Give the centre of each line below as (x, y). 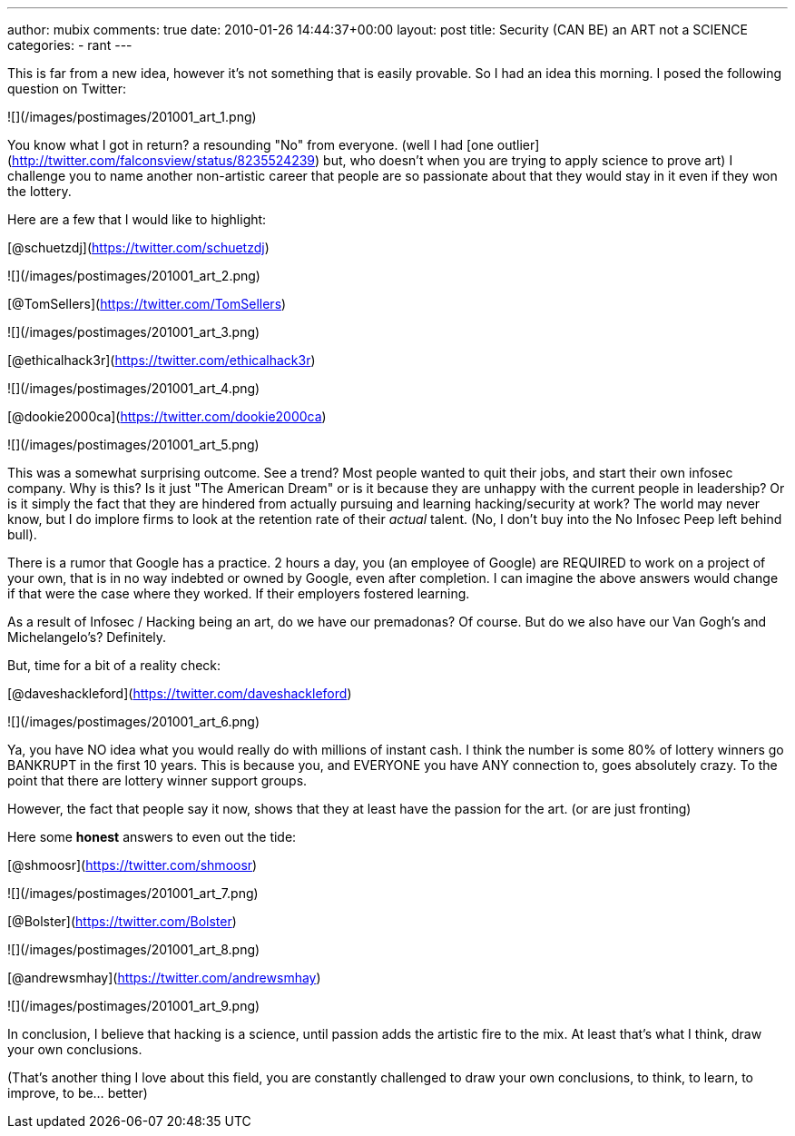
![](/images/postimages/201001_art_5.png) (133, 445)
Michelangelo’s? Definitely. (87, 637)
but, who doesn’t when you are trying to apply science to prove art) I (528, 160)
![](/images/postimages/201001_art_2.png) (134, 276)
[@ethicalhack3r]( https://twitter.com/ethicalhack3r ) (162, 360)
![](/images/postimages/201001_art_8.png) (134, 949)
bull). (22, 534)
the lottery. (39, 191)
